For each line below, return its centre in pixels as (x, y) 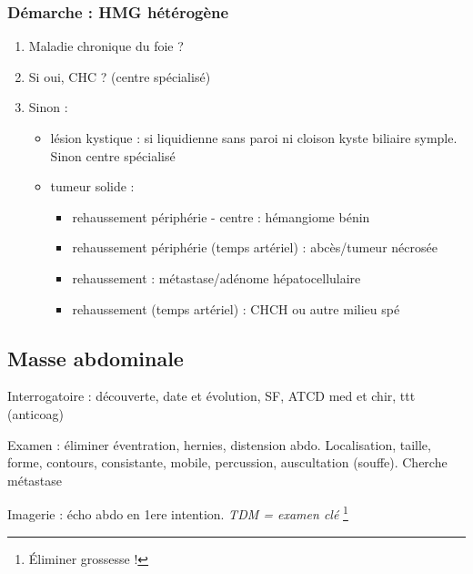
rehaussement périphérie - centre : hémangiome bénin (221, 216)
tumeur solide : (92, 186)
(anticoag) (35, 413)
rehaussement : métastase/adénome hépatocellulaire (216, 277)
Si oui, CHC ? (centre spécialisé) (120, 76)
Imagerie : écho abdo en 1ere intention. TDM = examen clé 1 (178, 512)
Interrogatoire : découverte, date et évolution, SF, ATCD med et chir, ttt (211, 396)
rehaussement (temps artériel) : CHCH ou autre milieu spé (236, 308)
